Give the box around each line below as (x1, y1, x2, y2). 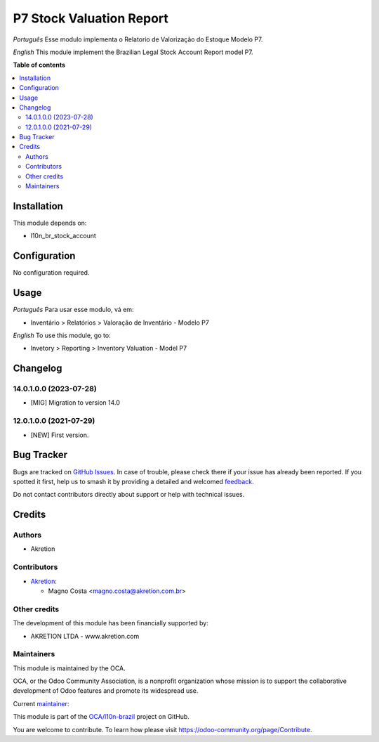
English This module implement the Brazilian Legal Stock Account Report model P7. (13, 48, 254, 56)
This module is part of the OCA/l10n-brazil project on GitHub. (13, 712, 189, 721)
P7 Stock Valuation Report (13, 11, 168, 26)
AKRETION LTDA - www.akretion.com (30, 632, 140, 640)
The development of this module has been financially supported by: (13, 619, 208, 627)
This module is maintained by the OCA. (13, 664, 126, 672)
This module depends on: (13, 219, 87, 227)
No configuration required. (13, 268, 90, 277)
